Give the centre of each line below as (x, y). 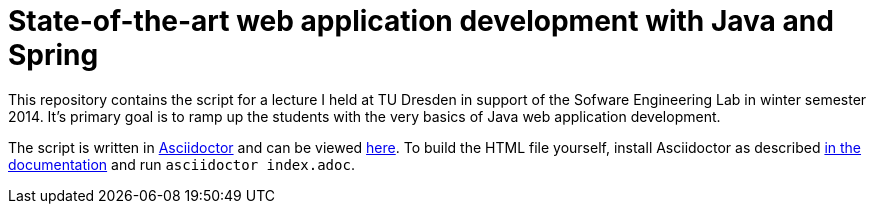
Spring (53, 55)
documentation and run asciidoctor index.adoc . (181, 164)
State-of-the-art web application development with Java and (421, 21)
